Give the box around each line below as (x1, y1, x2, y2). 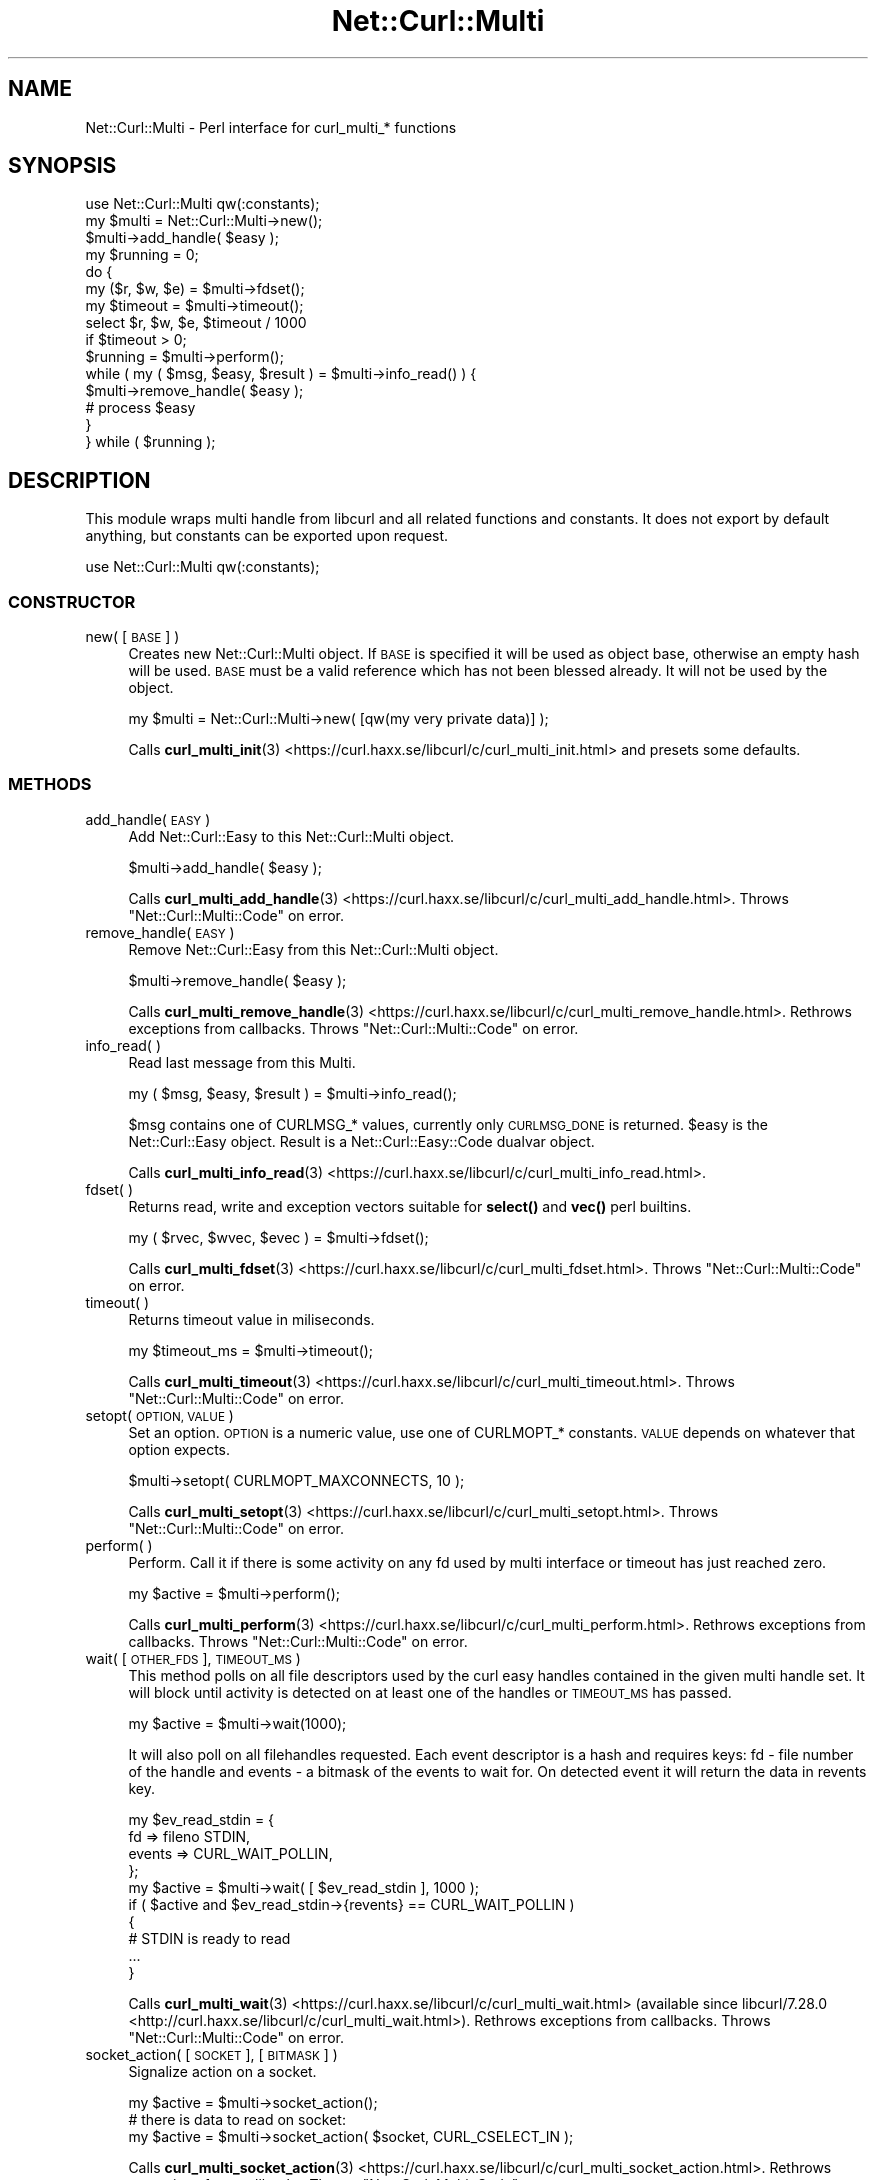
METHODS (8, 774, 92, 795)
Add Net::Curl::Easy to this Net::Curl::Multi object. (128, 827, 455, 845)
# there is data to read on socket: (128, 2110, 346, 2128)
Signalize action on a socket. (128, 2062, 317, 2080)
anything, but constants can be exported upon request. (85, 527, 449, 545)
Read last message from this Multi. (128, 1053, 356, 1071)
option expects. (128, 1440, 231, 1458)
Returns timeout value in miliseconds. (128, 1310, 375, 1328)
